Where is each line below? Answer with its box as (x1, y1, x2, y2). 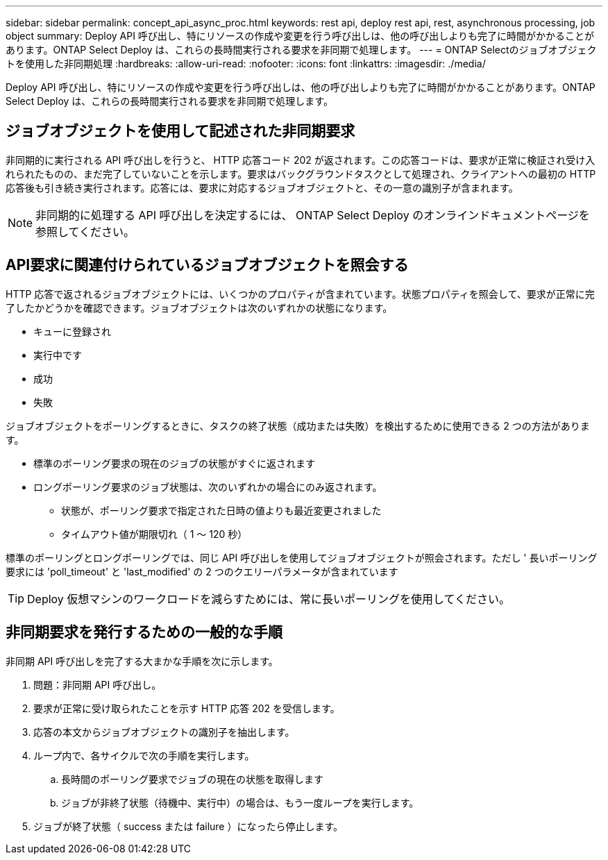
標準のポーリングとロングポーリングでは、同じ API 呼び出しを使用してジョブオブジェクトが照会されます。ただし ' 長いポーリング (6, 551, 598, 564)
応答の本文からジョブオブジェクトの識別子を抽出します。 (33, 725, 295, 738)
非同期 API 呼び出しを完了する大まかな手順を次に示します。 (6, 655, 278, 667)
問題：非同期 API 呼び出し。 (33, 678, 162, 691)
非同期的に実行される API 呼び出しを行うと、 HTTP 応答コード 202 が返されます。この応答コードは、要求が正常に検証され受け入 (6, 153, 596, 166)
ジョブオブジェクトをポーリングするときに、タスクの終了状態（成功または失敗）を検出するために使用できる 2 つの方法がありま (6, 419, 590, 432)
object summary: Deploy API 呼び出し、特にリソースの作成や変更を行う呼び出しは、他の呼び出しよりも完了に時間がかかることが (6, 30, 594, 42)
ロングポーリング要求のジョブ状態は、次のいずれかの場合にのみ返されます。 (33, 480, 382, 493)
